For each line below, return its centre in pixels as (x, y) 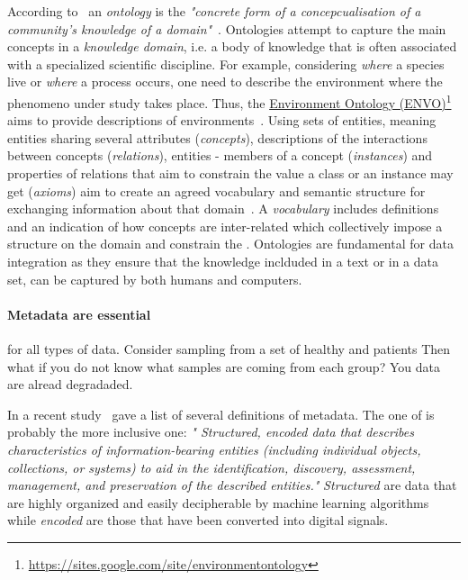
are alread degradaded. (70, 384)
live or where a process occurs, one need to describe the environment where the (225, 82)
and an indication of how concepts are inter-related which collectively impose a (225, 226)
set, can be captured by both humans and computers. (155, 279)
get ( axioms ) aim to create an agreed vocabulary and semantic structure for (216, 190)
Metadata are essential (79, 314)
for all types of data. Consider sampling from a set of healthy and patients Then (229, 348)
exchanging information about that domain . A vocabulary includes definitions (223, 208)
